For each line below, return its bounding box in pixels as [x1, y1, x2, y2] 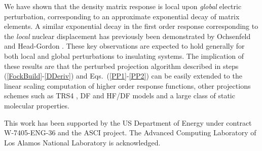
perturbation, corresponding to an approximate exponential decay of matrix [4, 11, 240, 21]
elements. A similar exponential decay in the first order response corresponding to [4, 21, 258, 31]
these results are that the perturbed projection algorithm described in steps [4, 60, 239, 71]
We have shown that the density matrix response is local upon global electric [4, 1, 242, 11]
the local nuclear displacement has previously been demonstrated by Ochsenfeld [4, 30, 251, 41]
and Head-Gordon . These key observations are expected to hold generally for [4, 41, 245, 51]
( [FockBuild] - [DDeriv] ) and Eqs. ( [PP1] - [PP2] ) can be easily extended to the [4, 70, 242, 81]
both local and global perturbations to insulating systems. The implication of [4, 50, 244, 61]
